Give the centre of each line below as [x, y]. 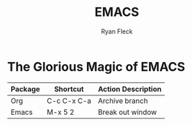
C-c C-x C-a [69, 100]
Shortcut [69, 89]
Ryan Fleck [117, 31]
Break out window [127, 112]
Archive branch [123, 100]
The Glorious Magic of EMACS [96, 66]
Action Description [130, 89]
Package [25, 89]
